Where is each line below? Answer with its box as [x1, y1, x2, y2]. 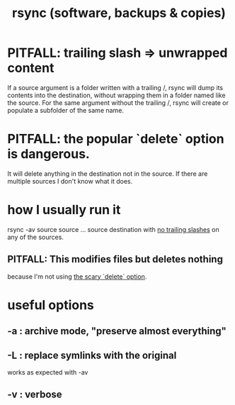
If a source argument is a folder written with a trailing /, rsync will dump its [7, 83, 224, 91]
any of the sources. [7, 233, 64, 241]
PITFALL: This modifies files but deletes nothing [7, 253, 223, 265]
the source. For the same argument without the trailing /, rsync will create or [7, 98, 229, 107]
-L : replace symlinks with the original [7, 349, 177, 361]
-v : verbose [7, 389, 62, 401]
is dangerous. [7, 146, 90, 162]
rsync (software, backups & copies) [11, 5, 227, 21]
